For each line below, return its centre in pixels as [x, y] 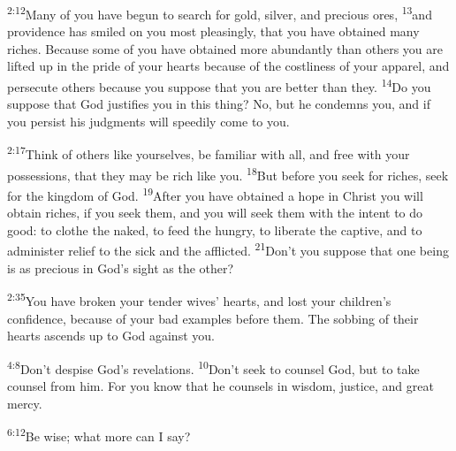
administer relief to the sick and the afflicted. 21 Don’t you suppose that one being [228, 249]
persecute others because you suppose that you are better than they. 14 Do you [219, 85]
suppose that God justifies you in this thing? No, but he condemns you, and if [219, 104]
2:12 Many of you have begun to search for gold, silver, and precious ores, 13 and [220, 13]
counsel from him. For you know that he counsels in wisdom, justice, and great [220, 385]
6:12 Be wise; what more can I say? [99, 435]
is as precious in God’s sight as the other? [121, 268]
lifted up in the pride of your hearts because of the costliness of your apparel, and [228, 66]
